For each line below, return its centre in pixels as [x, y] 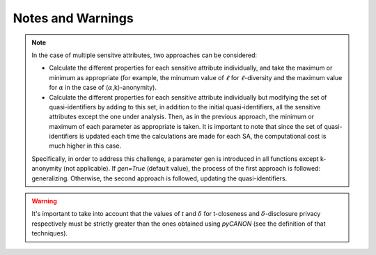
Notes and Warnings [73, 18]
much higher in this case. [85, 146]
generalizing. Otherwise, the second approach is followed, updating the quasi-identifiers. [159, 178]
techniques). [50, 233]
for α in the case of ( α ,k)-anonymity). [103, 88]
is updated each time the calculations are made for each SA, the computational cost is [203, 137]
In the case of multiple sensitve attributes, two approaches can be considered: [144, 55]
